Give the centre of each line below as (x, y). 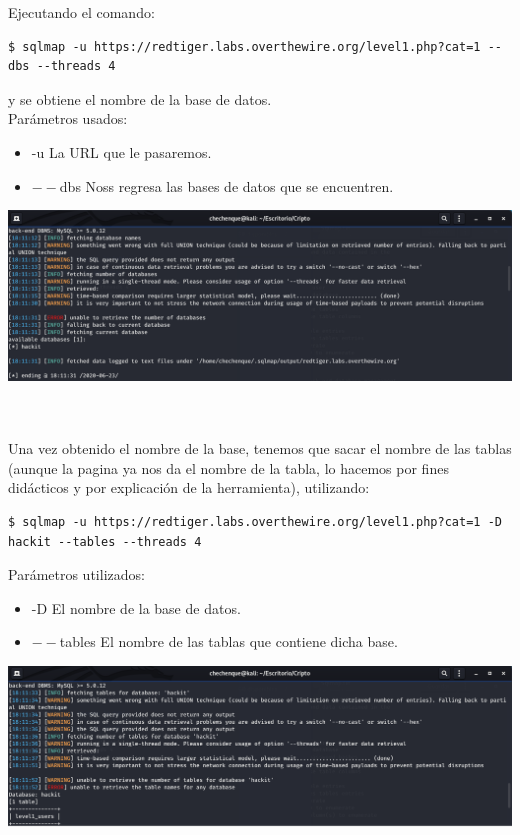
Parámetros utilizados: (76, 574)
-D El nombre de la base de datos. (136, 607)
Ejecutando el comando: (81, 12)
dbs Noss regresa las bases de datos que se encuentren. (226, 185)
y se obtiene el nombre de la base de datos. (140, 98)
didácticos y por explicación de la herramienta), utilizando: (189, 487)
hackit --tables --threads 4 (105, 541)
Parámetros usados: (68, 118)
